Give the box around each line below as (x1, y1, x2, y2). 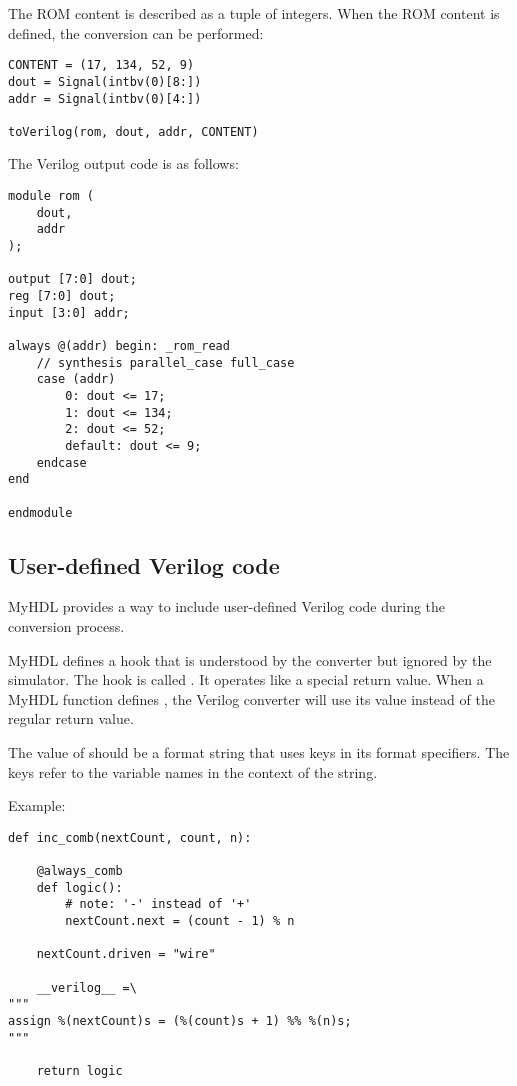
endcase (36, 455, 87, 470)
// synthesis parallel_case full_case (36, 355, 295, 370)
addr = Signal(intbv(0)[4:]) (8, 91, 202, 106)
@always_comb (36, 864, 123, 879)
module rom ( (8, 189, 94, 204)
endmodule (8, 505, 73, 520)
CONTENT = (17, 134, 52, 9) (8, 58, 195, 73)
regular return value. (8, 708, 134, 729)
